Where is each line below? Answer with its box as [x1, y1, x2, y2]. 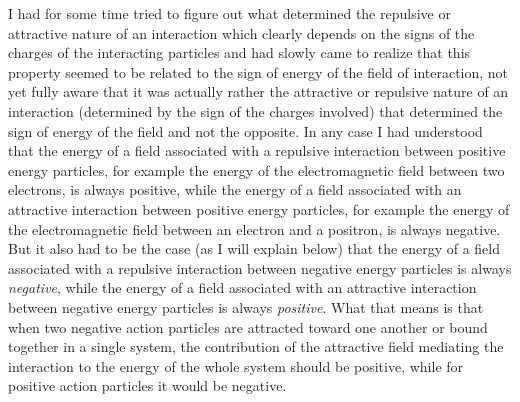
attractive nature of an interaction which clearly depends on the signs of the [8, 22, 475, 43]
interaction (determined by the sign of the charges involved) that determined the [8, 100, 503, 121]
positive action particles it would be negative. [8, 375, 287, 396]
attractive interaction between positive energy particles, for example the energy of [8, 198, 510, 219]
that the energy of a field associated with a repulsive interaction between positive [8, 140, 506, 161]
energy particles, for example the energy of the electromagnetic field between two [8, 159, 505, 180]
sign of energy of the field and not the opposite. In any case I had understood [8, 120, 483, 141]
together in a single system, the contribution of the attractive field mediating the [8, 336, 504, 357]
